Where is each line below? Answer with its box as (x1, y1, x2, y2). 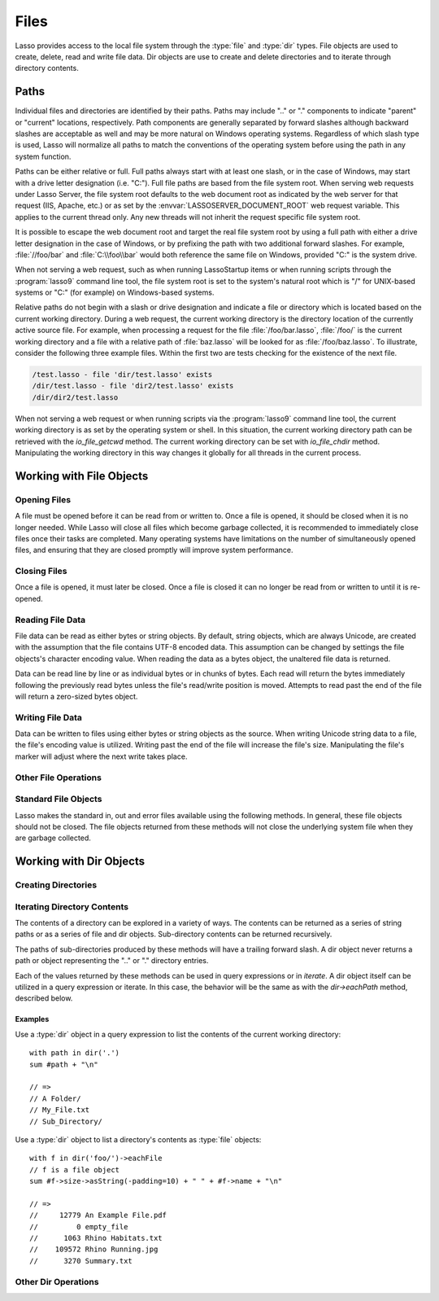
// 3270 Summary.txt (29, 1256, 133, 1265)
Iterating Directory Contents (15, 900, 129, 912)
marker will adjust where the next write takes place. (15, 751, 188, 761)
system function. (15, 151, 72, 161)
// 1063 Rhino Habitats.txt (29, 1233, 163, 1243)
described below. (15, 993, 73, 1003)
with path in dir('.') (29, 1049, 120, 1058)
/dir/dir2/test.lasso (32, 392, 119, 402)
